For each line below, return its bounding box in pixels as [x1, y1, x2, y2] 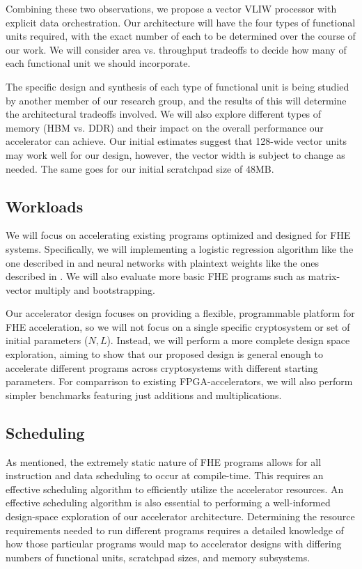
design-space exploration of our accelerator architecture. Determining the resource [6, 509, 355, 524]
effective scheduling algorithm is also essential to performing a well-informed [6, 495, 331, 510]
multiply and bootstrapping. [35, 282, 155, 297]
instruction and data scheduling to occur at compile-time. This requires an [6, 468, 324, 483]
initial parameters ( [6, 333, 88, 348]
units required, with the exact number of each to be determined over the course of [6, 29, 356, 43]
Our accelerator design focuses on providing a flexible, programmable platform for [6, 306, 355, 320]
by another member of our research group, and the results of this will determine [6, 93, 347, 107]
